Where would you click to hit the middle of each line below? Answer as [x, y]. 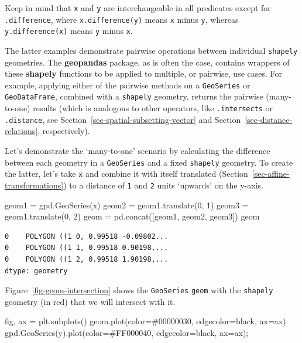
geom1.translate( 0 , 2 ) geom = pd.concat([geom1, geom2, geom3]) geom [132, 216]
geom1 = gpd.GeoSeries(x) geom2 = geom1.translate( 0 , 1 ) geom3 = [127, 205]
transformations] [34, 185]
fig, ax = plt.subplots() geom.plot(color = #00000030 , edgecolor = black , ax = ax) [145, 321]
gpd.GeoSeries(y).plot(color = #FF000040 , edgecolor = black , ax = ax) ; [127, 332]
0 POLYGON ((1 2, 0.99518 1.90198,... [87, 259]
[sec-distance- [269, 119]
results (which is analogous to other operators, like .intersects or [153, 108]
